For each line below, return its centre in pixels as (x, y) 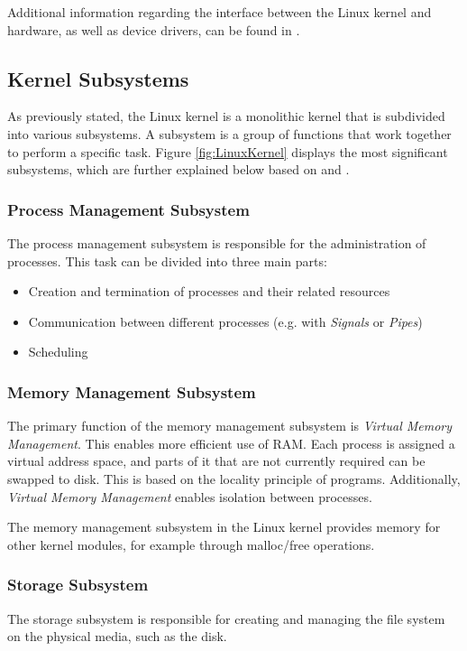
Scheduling (58, 352)
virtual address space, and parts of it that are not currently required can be (216, 461)
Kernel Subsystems (98, 78)
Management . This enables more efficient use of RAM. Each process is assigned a (231, 443)
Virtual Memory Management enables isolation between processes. (190, 496)
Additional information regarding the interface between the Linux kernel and (220, 12)
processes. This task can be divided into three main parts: (167, 260)
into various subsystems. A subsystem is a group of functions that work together (229, 133)
